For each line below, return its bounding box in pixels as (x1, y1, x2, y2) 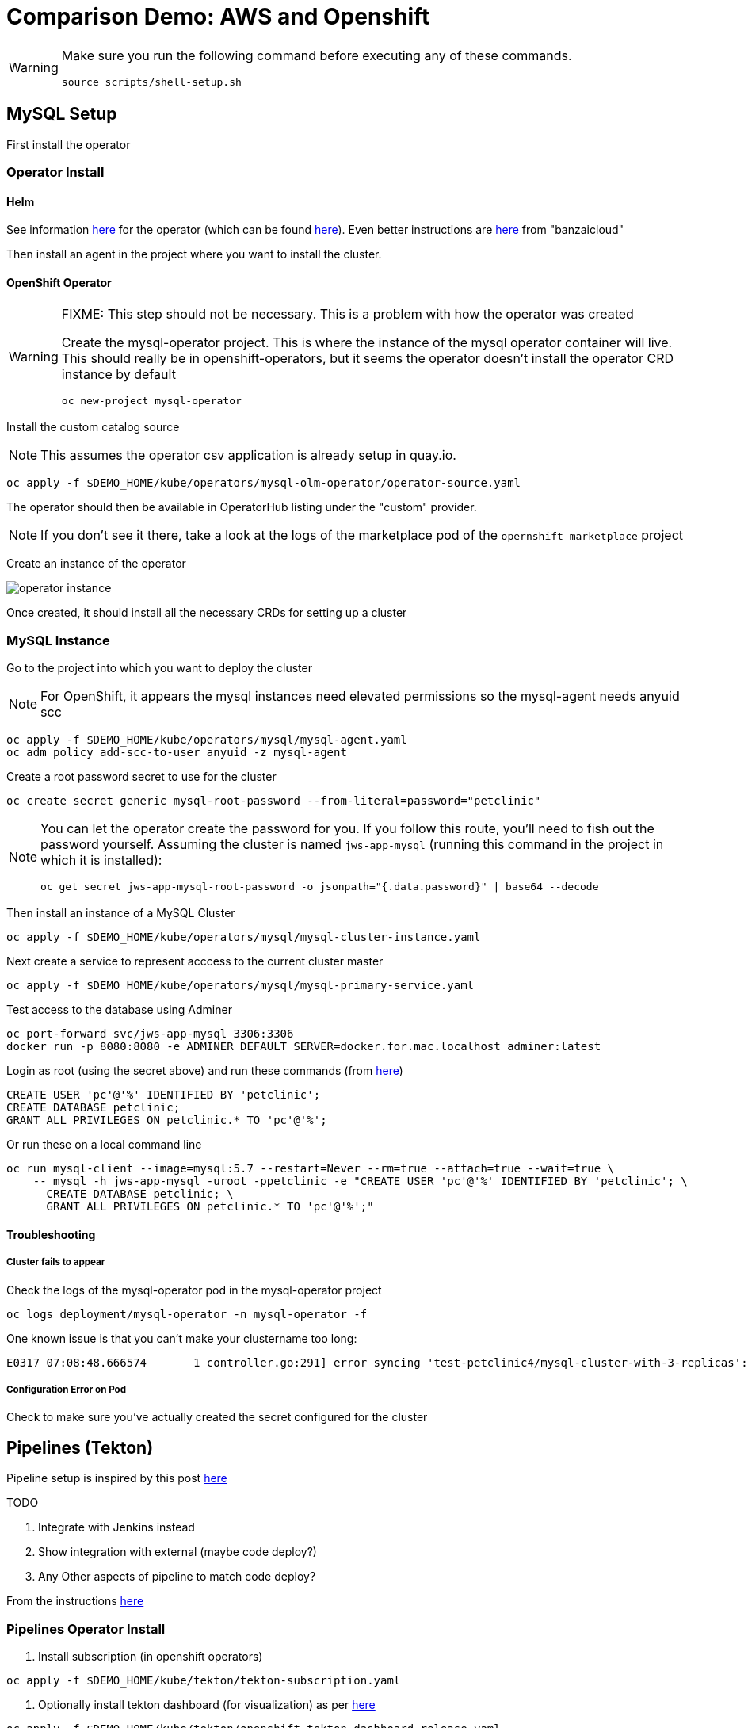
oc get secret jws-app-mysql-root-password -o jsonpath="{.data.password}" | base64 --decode (40, 881, 599, 893)
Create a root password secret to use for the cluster (6, 770, 277, 784)
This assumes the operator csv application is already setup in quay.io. (40, 447, 456, 464)
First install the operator (6, 137, 131, 151)
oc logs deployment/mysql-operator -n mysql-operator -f (6, 1307, 368, 1321)
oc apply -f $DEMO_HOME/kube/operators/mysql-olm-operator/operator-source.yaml (6, 476, 521, 490)
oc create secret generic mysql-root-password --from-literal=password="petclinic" (6, 794, 541, 808)
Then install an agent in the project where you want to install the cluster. (6, 247, 382, 262)
